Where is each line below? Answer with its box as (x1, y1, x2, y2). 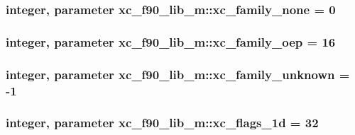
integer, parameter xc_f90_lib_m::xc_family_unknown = (6, 65, 350, 83)
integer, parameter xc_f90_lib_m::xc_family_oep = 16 (6, 33, 336, 50)
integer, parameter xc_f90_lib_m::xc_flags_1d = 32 (6, 114, 319, 131)
